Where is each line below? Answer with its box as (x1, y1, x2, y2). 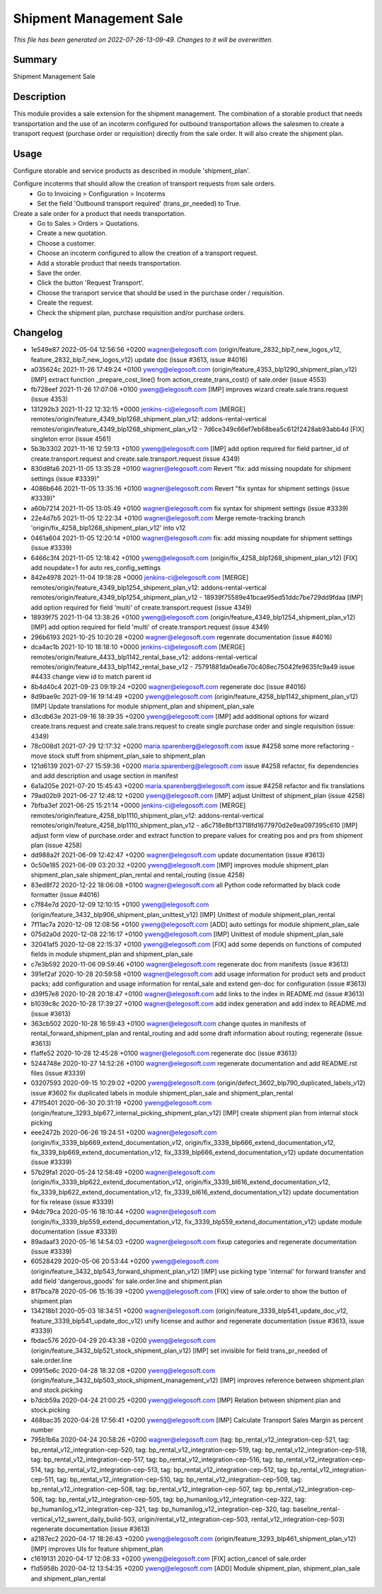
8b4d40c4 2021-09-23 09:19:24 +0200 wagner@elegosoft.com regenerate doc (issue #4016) (30, 682, 307, 690)
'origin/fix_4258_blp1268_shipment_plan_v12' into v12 (30, 524, 186, 533)
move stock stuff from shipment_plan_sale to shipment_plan (30, 751, 206, 761)
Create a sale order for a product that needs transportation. (13, 209, 187, 217)
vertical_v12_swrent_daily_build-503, (30, 1515, 137, 1523)
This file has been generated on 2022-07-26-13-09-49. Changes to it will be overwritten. (13, 35, 274, 44)
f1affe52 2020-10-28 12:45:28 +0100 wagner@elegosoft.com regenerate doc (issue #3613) (30, 1049, 297, 1058)
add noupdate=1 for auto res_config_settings (30, 564, 161, 572)
